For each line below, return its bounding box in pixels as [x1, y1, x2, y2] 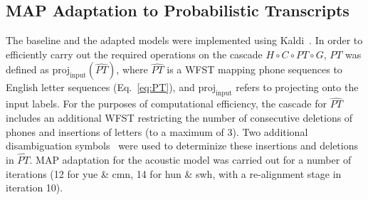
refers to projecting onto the [236, 80, 359, 95]
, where [116, 62, 148, 77]
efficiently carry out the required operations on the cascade [6, 46, 263, 61]
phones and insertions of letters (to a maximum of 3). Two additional [6, 124, 308, 139]
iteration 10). [6, 180, 63, 195]
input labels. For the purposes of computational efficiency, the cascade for [6, 96, 327, 111]
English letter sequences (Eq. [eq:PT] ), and [6, 80, 195, 95]
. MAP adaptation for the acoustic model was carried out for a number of [29, 152, 352, 167]
